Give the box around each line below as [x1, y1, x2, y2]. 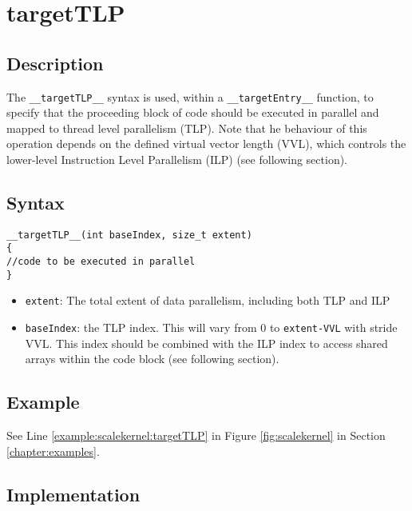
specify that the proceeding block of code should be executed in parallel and [6, 104, 379, 121]
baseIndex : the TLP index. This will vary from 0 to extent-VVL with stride [25, 319, 398, 336]
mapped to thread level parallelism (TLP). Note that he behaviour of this [6, 119, 367, 136]
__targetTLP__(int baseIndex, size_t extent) [6, 229, 252, 241]
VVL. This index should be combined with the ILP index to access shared [25, 334, 388, 351]
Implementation [6, 481, 141, 506]
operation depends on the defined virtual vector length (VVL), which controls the [6, 135, 406, 152]
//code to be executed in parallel [6, 256, 196, 268]
